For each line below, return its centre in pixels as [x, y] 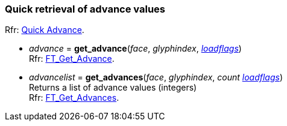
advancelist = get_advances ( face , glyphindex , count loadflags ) [156, 77]
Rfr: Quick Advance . [45, 30]
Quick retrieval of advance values [85, 9]
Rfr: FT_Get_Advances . [74, 98]
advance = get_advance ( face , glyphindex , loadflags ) [135, 49]
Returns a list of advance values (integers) [113, 88]
